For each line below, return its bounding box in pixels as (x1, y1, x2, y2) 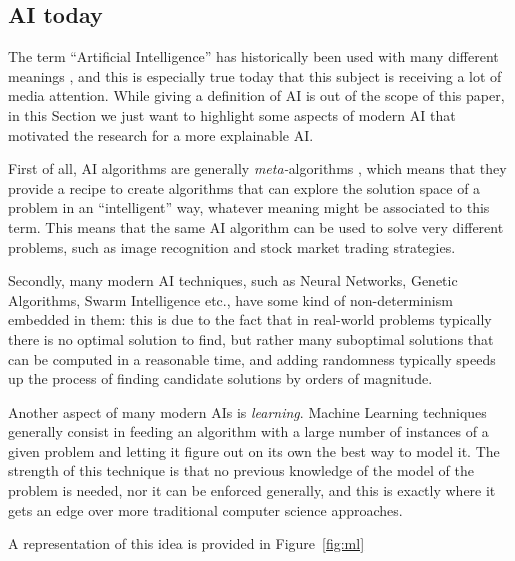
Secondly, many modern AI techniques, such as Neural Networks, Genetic (8, 270, 458, 291)
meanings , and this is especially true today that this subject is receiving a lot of (8, 65, 502, 86)
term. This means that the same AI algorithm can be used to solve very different (8, 216, 504, 237)
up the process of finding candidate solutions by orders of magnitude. (8, 368, 433, 389)
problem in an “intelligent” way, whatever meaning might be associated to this (8, 197, 490, 218)
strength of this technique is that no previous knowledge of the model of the (8, 460, 474, 481)
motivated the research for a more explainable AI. (8, 124, 314, 145)
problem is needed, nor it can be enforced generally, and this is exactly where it (8, 480, 496, 501)
